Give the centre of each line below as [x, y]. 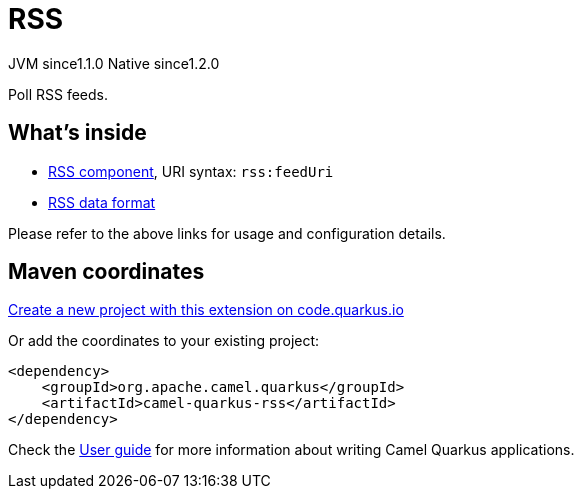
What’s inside [77, 133]
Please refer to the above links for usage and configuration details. [227, 233]
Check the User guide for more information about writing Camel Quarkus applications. [291, 450]
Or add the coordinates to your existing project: [164, 341]
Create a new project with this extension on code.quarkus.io [206, 310]
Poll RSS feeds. [58, 94]
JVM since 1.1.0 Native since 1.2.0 [114, 63]
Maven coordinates [106, 272]
